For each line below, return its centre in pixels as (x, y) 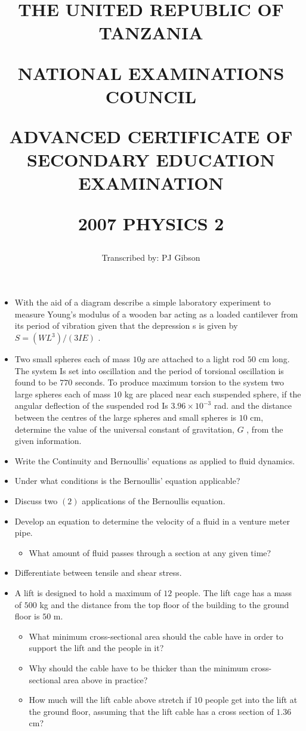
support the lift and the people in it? (96, 648)
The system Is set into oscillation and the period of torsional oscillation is (149, 370)
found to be (36, 382)
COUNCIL (151, 96)
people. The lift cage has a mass (233, 592)
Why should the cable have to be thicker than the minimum (139, 667)
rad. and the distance (253, 405)
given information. (48, 441)
